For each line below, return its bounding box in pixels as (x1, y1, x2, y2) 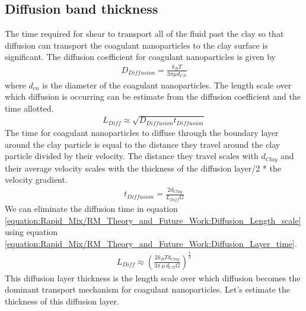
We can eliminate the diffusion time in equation (5, 202, 178, 214)
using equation (5, 226, 58, 238)
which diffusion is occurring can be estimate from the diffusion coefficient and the (5, 90, 301, 103)
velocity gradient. (5, 173, 68, 186)
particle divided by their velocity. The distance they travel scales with (5, 150, 259, 162)
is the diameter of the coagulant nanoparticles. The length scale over (42, 78, 292, 91)
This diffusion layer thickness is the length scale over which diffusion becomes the (5, 271, 301, 284)
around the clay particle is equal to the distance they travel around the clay (5, 138, 280, 150)
